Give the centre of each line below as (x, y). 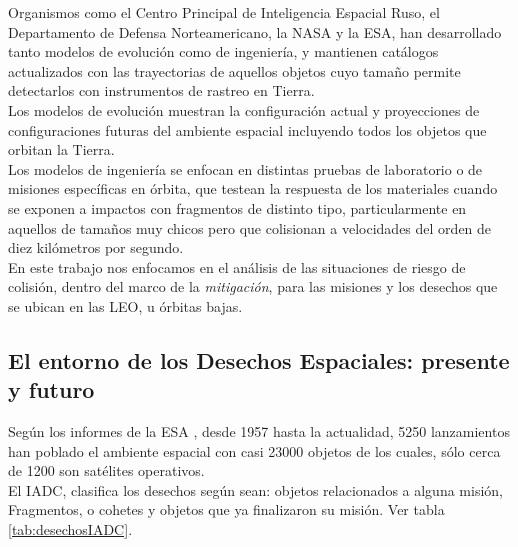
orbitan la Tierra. (61, 149)
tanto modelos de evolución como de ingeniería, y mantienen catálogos (223, 51)
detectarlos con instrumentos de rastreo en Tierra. (161, 90)
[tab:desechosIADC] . (70, 529)
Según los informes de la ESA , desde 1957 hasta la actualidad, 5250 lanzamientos (259, 431)
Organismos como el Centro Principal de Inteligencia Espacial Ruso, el (224, 12)
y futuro (51, 389)
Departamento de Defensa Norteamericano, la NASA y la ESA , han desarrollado (255, 31)
